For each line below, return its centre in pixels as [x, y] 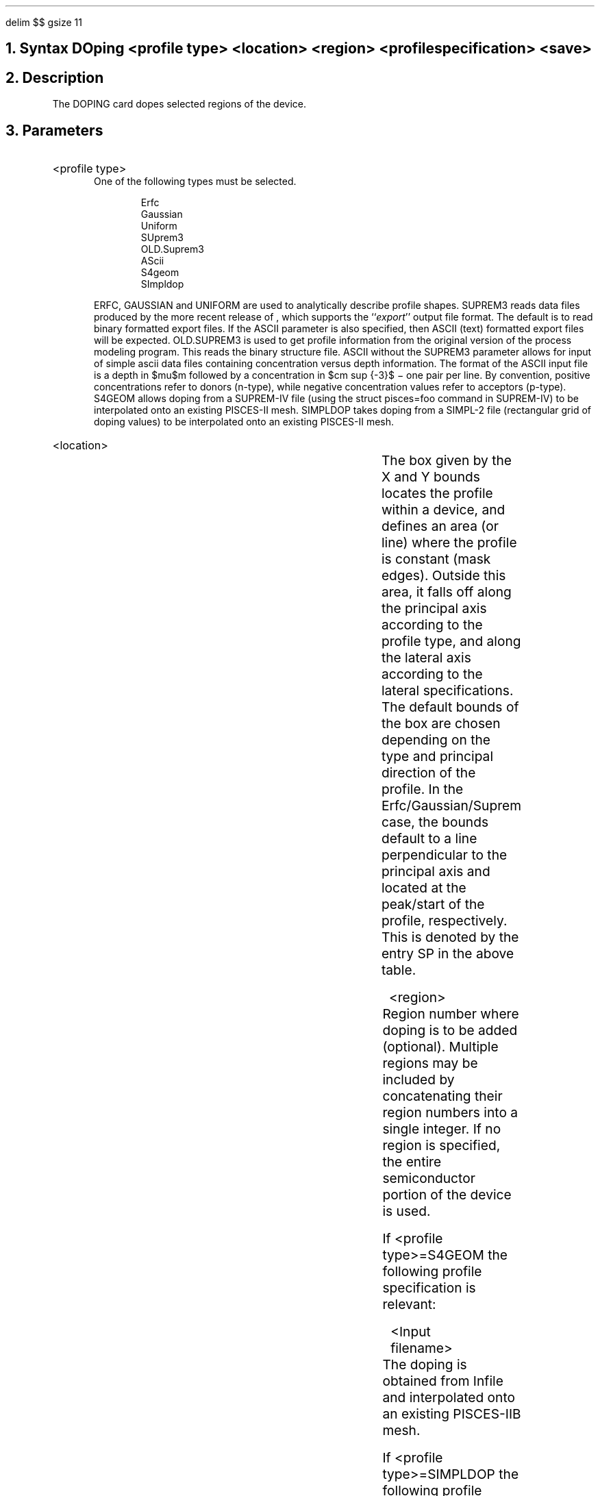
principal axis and [436, 872]
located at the [424, 888]
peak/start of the [433, 905]
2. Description [55, 77]
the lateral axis [426, 658]
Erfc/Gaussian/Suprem [451, 806]
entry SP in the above [448, 954]
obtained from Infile [443, 1381]
